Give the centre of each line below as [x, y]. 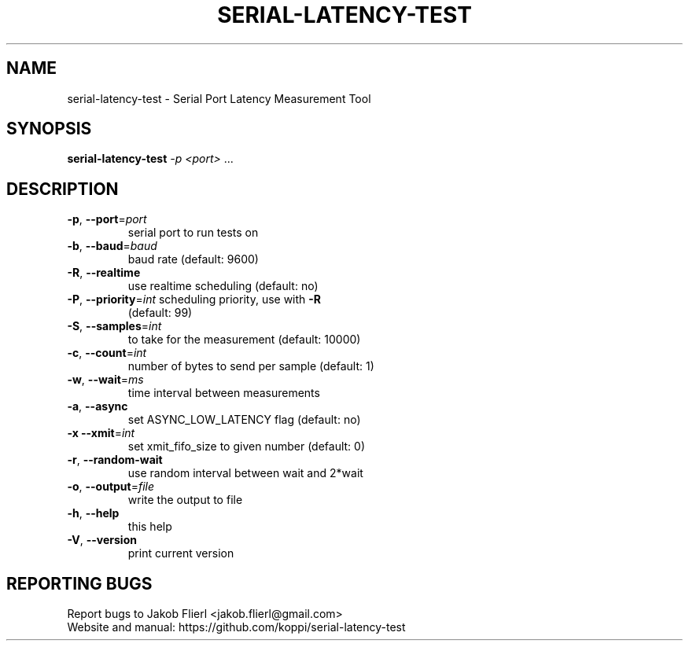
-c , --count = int [107, 353]
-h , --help [93, 513]
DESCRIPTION [63, 189]
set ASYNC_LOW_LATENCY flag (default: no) [244, 420]
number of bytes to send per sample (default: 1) [251, 366]
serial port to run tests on [193, 233]
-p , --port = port [107, 219]
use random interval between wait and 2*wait [245, 473]
